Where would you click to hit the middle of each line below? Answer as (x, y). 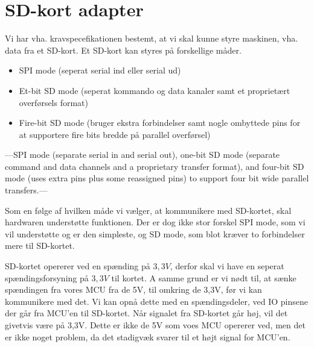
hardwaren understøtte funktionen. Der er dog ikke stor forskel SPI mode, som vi (155, 222)
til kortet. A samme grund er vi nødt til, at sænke (204, 277)
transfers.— (26, 190)
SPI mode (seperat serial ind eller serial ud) (100, 70)
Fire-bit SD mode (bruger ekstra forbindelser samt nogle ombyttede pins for (160, 123)
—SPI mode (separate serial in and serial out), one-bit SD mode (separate (143, 155)
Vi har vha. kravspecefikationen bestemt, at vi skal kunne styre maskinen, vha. (152, 38)
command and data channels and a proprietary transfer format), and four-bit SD (155, 166)
